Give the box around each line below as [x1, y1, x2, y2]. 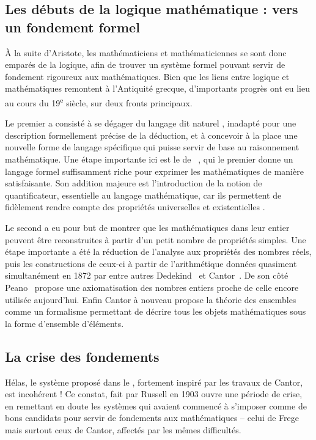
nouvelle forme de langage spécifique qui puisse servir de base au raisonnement [5, 141, 299, 153]
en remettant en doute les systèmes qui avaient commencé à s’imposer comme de [5, 399, 307, 412]
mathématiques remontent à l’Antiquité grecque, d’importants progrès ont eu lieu [5, 82, 310, 95]
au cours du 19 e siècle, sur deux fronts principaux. [5, 94, 193, 109]
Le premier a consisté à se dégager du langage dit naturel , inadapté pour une [5, 117, 296, 130]
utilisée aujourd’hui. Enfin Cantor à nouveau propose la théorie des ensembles [5, 293, 296, 306]
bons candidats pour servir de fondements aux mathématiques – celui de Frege [5, 411, 299, 424]
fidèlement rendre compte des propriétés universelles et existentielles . [5, 200, 265, 213]
